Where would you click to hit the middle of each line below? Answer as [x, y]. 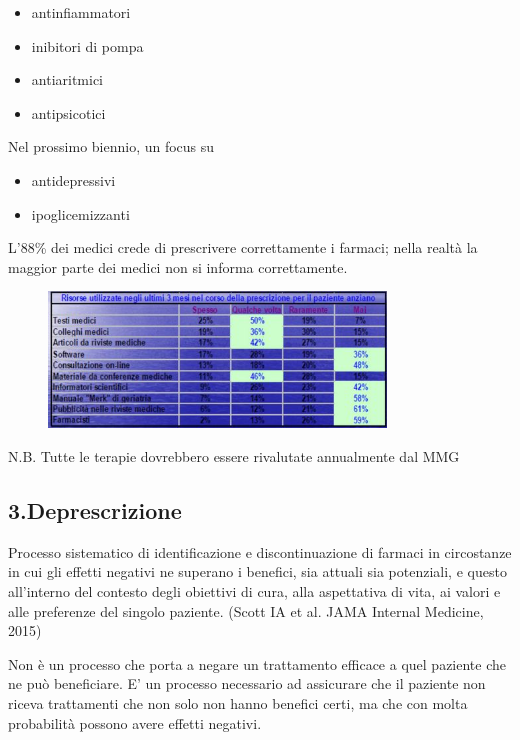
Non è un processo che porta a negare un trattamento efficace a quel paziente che [257, 663]
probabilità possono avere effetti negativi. [135, 722]
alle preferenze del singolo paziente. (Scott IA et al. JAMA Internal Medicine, [246, 610]
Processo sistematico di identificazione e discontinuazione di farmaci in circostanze [260, 551]
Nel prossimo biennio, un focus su [111, 146]
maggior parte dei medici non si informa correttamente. [178, 266]
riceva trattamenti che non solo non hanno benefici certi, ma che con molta [238, 703]
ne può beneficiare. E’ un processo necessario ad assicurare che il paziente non [247, 683]
